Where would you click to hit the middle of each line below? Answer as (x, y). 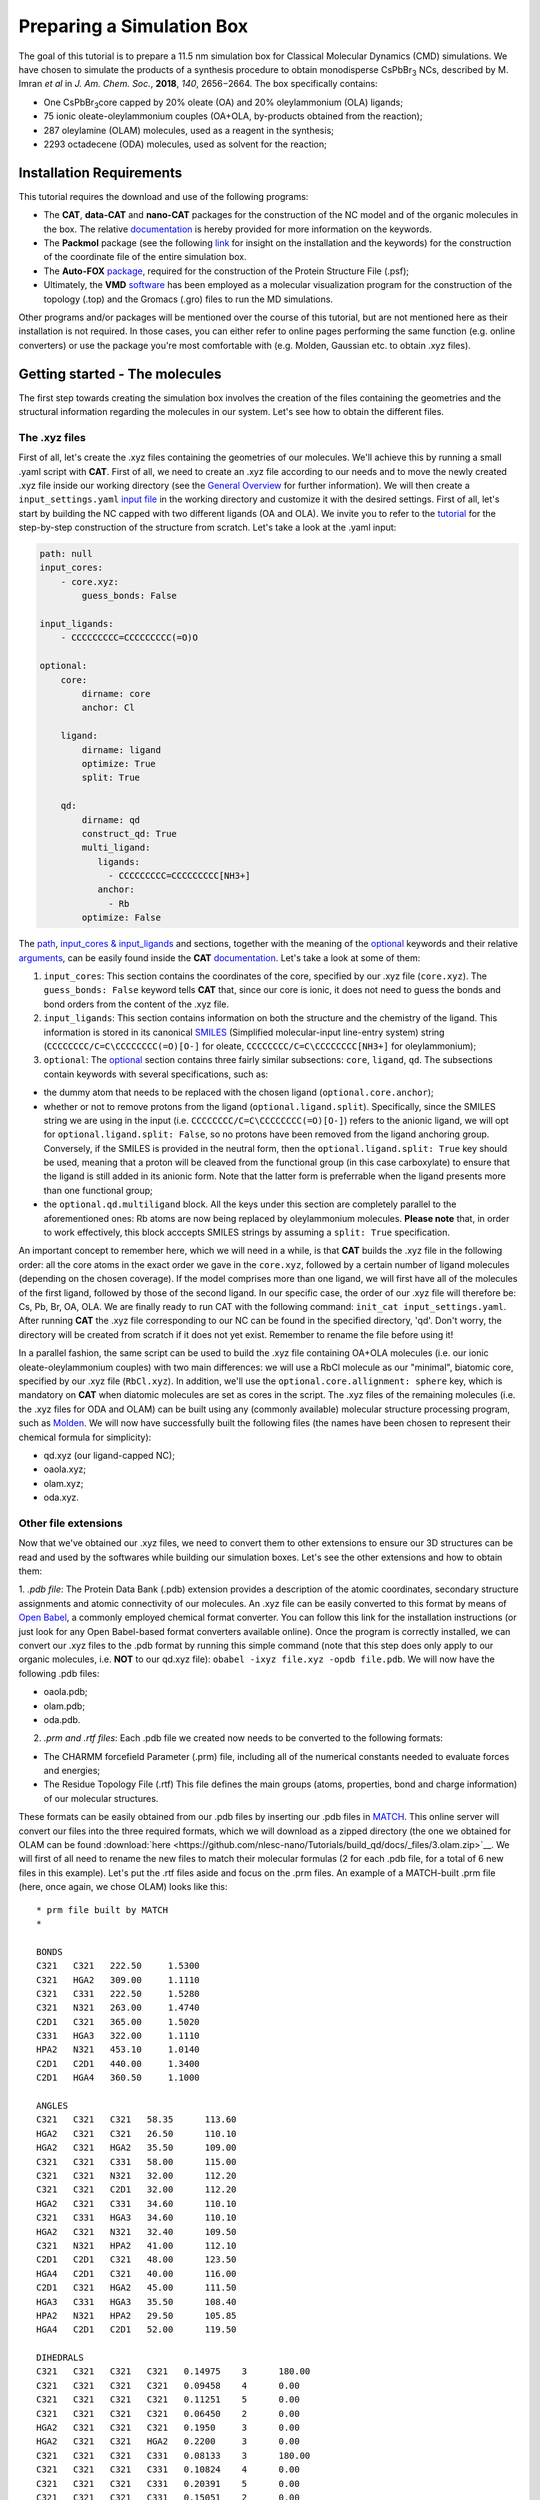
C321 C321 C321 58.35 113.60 (136, 2119)
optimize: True (119, 763)
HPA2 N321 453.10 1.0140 (118, 2049)
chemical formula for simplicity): (85, 1437)
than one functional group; (98, 1190)
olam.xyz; (63, 1483)
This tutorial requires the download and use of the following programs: (163, 196)
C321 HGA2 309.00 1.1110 (118, 1979)
